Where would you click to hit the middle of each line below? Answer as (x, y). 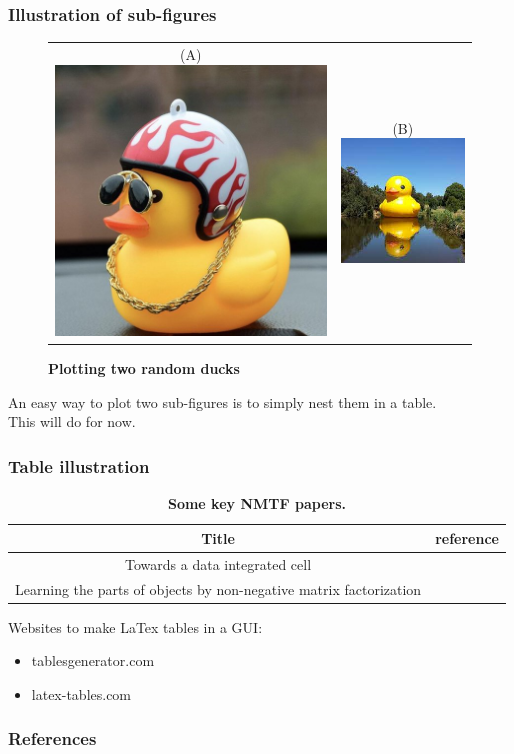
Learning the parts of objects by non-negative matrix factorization (218, 588)
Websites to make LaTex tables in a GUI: (135, 626)
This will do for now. (72, 421)
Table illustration (79, 465)
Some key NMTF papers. (256, 503)
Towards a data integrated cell (218, 563)
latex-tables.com (81, 693)
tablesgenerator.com (93, 660)
